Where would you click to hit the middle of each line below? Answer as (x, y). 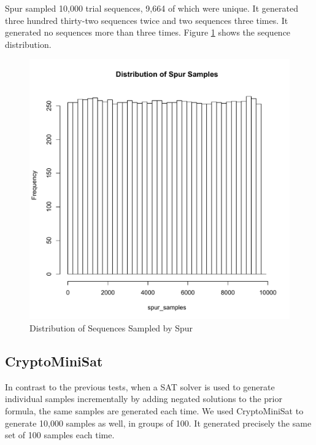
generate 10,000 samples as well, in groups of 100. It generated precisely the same (158, 423)
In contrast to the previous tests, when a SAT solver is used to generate (140, 386)
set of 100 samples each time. (60, 435)
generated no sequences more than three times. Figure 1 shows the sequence (148, 32)
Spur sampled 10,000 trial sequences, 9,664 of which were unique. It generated (152, 8)
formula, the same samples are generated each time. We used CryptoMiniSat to (154, 410)
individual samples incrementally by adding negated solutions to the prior (144, 399)
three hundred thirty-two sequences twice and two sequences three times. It (147, 20)
